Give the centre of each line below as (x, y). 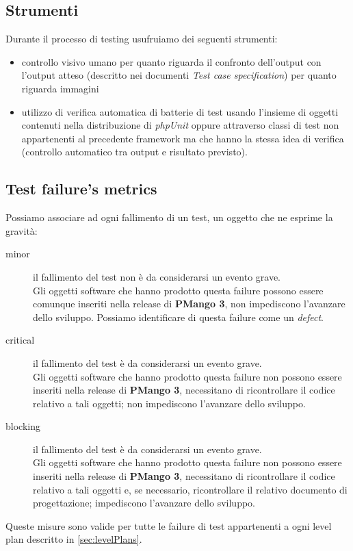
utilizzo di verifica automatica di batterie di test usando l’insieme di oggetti (180, 111)
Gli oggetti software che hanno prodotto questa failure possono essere (178, 290)
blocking (23, 426)
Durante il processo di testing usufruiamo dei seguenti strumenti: (142, 39)
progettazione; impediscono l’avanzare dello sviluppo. (144, 503)
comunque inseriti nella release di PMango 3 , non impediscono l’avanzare (189, 304)
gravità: (22, 230)
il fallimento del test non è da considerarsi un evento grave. (157, 276)
